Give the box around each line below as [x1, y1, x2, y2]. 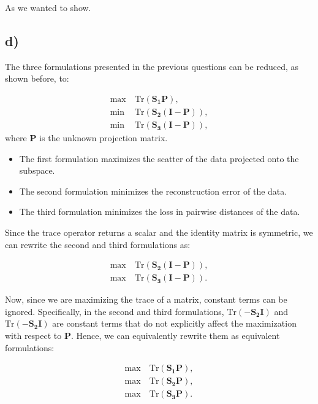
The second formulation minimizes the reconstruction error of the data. [19, 184, 287, 197]
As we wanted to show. [5, 1, 91, 14]
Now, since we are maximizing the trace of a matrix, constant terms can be [5, 293, 287, 306]
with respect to [5, 329, 62, 342]
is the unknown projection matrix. [39, 131, 168, 144]
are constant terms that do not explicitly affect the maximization [52, 317, 297, 330]
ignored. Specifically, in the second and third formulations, [5, 305, 224, 317]
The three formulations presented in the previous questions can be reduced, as [5, 60, 298, 72]
